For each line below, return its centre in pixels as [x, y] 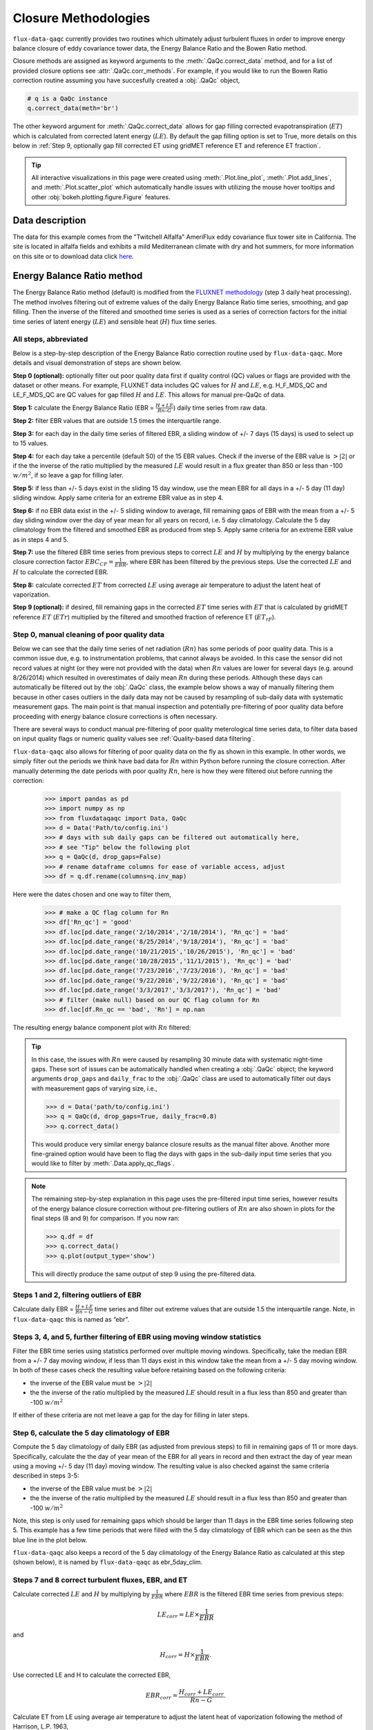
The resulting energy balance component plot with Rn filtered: [102, 1027]
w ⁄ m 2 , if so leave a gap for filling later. [68, 475]
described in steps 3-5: [46, 1476]
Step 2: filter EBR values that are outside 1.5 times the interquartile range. [117, 421]
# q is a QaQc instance [68, 99]
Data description [49, 220]
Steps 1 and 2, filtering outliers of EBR [77, 1295]
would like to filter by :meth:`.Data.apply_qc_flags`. [103, 1163]
